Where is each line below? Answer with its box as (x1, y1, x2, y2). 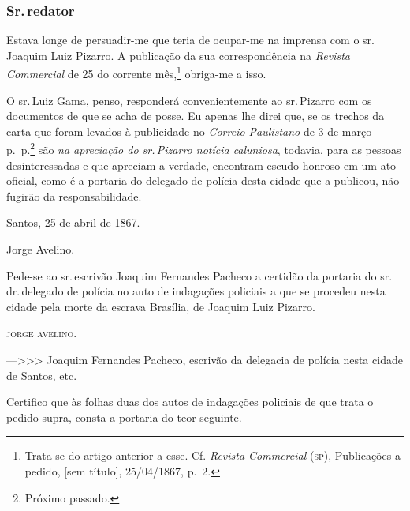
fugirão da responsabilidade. (6, 187, 142, 204)
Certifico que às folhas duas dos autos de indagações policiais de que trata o (6, 393, 374, 410)
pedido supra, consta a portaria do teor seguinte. (6, 408, 242, 425)
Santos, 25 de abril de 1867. (6, 214, 140, 231)
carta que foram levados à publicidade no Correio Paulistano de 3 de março (6, 122, 372, 139)
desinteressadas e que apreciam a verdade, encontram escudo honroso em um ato (6, 156, 397, 173)
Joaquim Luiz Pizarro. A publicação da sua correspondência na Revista (6, 47, 350, 63)
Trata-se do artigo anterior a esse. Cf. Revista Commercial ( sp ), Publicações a (24, 447, 401, 464)
